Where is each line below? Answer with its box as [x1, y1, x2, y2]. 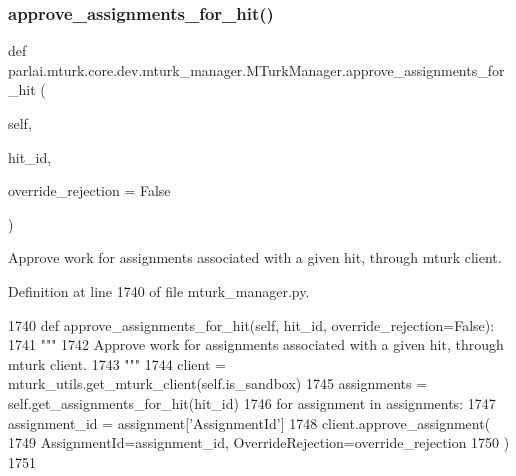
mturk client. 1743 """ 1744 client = [8, 353, 226, 374]
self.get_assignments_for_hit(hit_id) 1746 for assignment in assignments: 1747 [8, 392, 496, 413]
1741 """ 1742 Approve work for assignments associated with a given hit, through [8, 334, 504, 355]
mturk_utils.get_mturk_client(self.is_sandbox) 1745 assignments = [8, 373, 428, 394]
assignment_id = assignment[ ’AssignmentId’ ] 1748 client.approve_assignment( [8, 412, 491, 433]
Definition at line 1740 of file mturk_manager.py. [8, 280, 310, 301]
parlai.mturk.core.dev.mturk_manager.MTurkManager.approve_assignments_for [8, 59, 505, 80]
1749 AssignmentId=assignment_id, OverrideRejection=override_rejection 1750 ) [8, 432, 510, 453]
